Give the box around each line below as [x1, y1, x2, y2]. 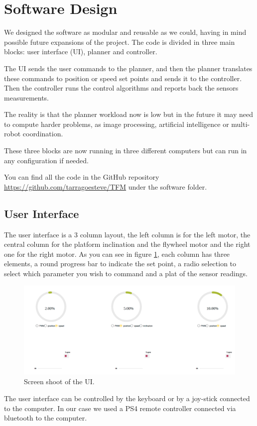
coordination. [22, 128, 63, 139]
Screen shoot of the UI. [24, 376, 95, 387]
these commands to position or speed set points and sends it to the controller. [4, 73, 242, 83]
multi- [231, 118, 250, 129]
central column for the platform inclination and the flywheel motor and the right [4, 239, 251, 249]
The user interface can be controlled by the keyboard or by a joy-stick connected [4, 393, 250, 404]
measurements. [4, 92, 49, 103]
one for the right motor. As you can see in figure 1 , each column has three [4, 248, 230, 259]
